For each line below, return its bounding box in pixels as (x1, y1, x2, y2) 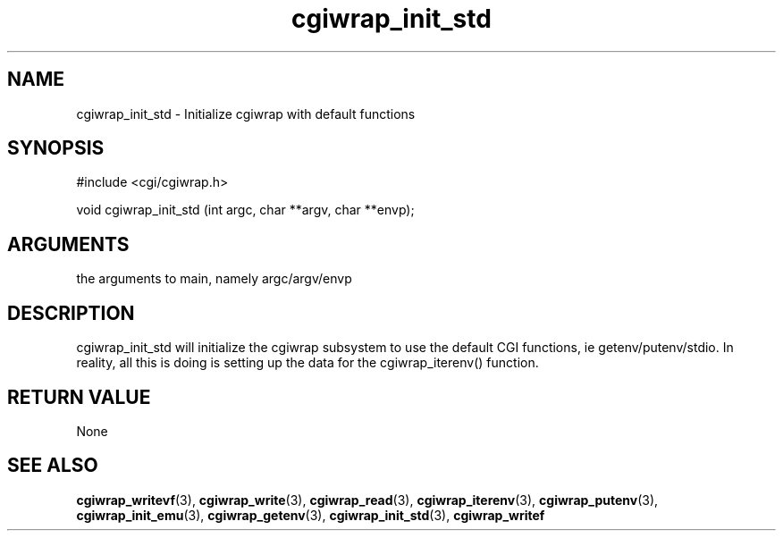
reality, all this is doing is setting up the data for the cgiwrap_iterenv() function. (76, 355, 539, 371)
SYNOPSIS (7, 137, 105, 160)
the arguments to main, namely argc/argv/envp (76, 271, 352, 287)
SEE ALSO (7, 454, 98, 477)
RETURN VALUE (7, 385, 151, 408)
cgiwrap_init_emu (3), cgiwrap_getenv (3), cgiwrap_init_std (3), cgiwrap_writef (76, 507, 545, 523)
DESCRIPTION (7, 301, 135, 324)
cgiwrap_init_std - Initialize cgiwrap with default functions (76, 105, 416, 122)
